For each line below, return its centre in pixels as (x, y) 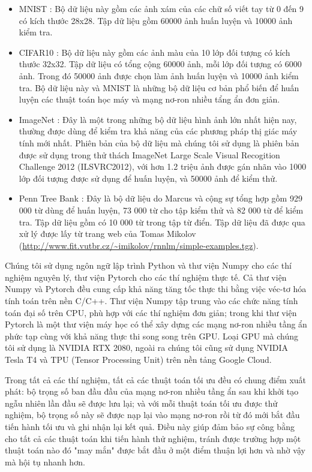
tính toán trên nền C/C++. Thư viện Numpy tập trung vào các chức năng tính (151, 301)
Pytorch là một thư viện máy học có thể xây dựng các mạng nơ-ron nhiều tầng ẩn (156, 324)
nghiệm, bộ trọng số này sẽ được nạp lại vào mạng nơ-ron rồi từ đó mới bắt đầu (152, 415)
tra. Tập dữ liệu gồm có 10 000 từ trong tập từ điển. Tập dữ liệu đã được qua (162, 222)
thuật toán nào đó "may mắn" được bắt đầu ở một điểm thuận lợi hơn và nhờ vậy (155, 450)
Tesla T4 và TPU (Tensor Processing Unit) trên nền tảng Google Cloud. (138, 360)
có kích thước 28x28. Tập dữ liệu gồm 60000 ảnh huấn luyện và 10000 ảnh (156, 20)
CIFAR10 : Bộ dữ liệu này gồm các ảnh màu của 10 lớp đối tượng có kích (154, 52)
